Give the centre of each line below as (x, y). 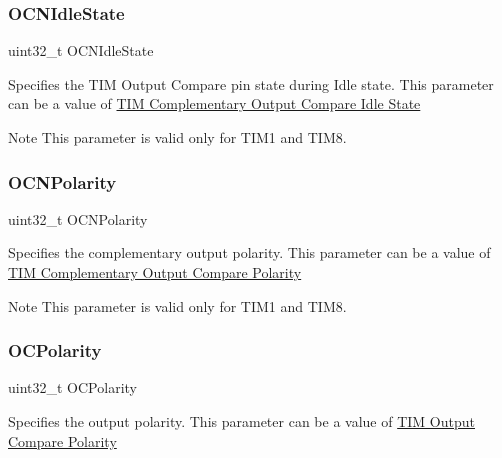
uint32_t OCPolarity (72, 387)
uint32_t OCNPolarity (78, 218)
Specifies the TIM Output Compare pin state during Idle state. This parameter (251, 83)
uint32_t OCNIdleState (81, 50)
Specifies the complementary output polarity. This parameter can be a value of (249, 252)
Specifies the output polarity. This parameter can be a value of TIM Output (241, 421)
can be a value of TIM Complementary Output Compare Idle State (214, 103)
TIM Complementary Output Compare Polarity (155, 272)
